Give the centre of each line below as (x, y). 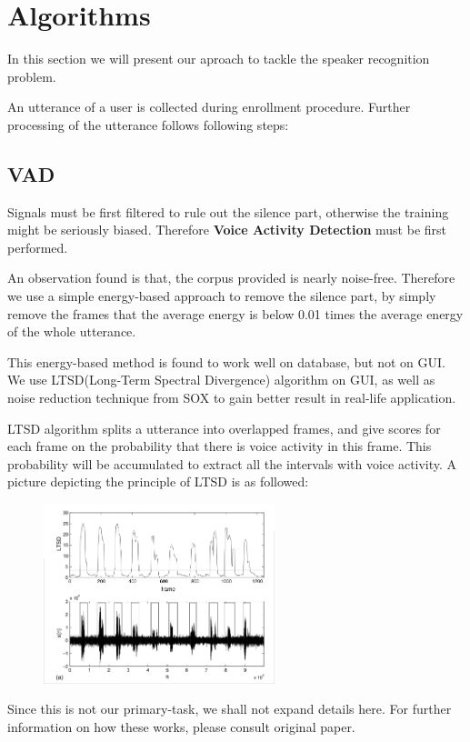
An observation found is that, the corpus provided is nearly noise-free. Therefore (231, 278)
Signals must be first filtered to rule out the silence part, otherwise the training (228, 211)
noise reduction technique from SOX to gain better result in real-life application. (232, 398)
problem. (32, 76)
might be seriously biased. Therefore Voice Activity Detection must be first (227, 230)
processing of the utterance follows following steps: (148, 124)
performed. (38, 247)
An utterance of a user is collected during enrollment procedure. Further (209, 107)
